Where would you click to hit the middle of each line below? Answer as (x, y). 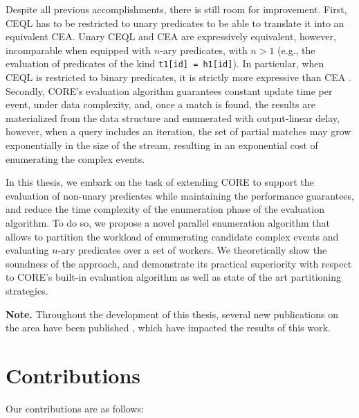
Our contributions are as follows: (75, 408)
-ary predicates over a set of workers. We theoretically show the (192, 250)
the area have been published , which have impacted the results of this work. (168, 328)
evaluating (27, 250)
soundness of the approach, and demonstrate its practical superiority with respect (179, 263)
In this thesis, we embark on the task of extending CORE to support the (160, 182)
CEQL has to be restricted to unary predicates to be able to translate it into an (175, 23)
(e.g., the (296, 50)
